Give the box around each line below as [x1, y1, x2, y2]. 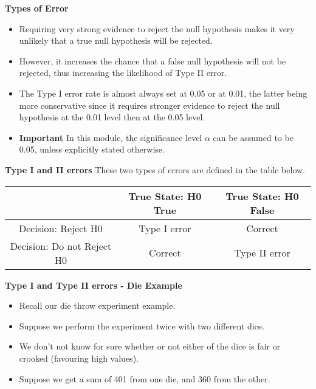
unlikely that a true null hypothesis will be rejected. [19, 34, 213, 47]
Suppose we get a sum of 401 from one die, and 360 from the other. [19, 372, 270, 385]
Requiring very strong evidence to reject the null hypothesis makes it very [19, 22, 295, 35]
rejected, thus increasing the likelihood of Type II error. [19, 66, 227, 79]
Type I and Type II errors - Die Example [5, 278, 182, 291]
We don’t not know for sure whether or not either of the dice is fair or [19, 340, 281, 353]
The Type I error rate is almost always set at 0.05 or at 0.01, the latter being [19, 86, 307, 99]
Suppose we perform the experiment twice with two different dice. [19, 319, 264, 332]
